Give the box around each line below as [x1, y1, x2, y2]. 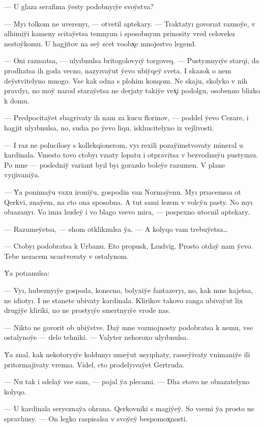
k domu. [4, 95, 30, 105]
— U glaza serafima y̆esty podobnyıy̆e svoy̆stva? [4, 1, 154, 11]
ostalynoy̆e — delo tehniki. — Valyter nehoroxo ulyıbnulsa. [4, 332, 189, 342]
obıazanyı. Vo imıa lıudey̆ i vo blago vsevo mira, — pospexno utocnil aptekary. [4, 206, 250, 217]
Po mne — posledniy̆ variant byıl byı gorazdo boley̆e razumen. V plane [4, 159, 225, 170]
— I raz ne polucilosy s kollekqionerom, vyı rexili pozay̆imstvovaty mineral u [4, 139, 243, 150]
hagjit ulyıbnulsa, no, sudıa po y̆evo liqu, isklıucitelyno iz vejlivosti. [4, 122, 214, 132]
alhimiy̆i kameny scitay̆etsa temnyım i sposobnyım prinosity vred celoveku [4, 28, 235, 39]
